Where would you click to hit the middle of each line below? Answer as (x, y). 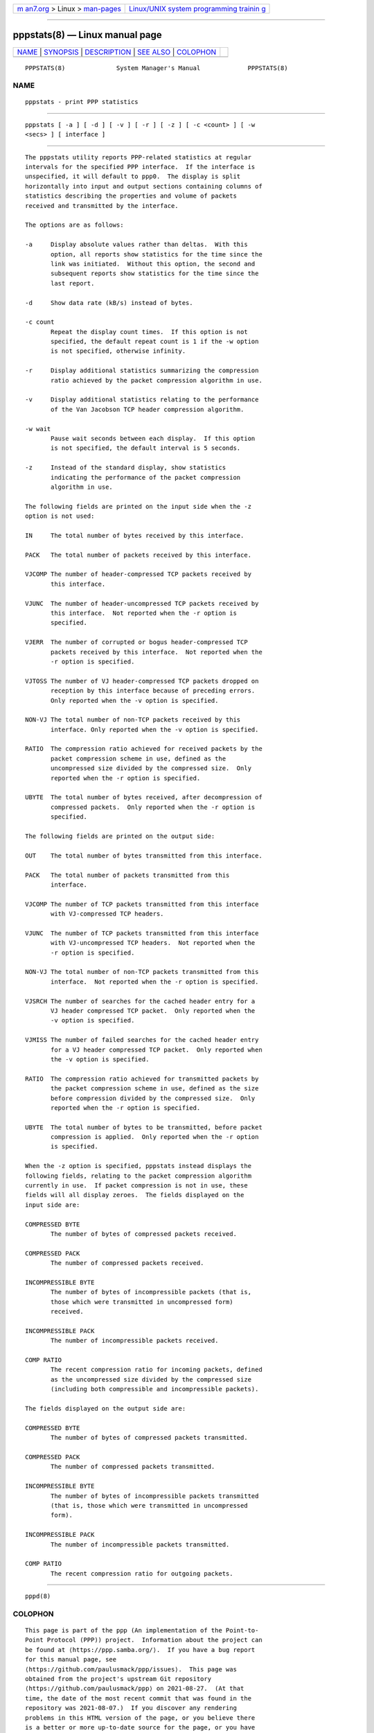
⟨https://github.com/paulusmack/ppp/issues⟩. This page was (131, 1669)
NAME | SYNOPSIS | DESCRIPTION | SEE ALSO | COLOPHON (117, 52)
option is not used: (60, 516)
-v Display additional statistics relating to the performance (142, 400)
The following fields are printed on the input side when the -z (139, 506)
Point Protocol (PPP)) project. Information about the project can (144, 1640)
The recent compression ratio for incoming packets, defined (157, 1370)
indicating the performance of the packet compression (146, 477)
